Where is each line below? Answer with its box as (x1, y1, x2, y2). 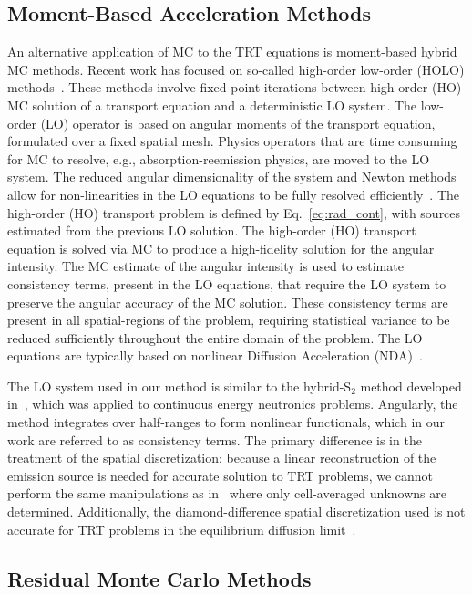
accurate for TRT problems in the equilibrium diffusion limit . (7, 519, 356, 538)
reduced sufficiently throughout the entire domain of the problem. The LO (7, 328, 423, 347)
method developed (360, 376, 462, 395)
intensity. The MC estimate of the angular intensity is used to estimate (7, 256, 404, 276)
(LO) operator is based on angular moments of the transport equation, (40, 113, 436, 132)
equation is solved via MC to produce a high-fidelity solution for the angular (7, 238, 435, 257)
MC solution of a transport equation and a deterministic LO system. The (7, 95, 417, 114)
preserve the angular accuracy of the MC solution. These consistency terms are (7, 292, 448, 311)
